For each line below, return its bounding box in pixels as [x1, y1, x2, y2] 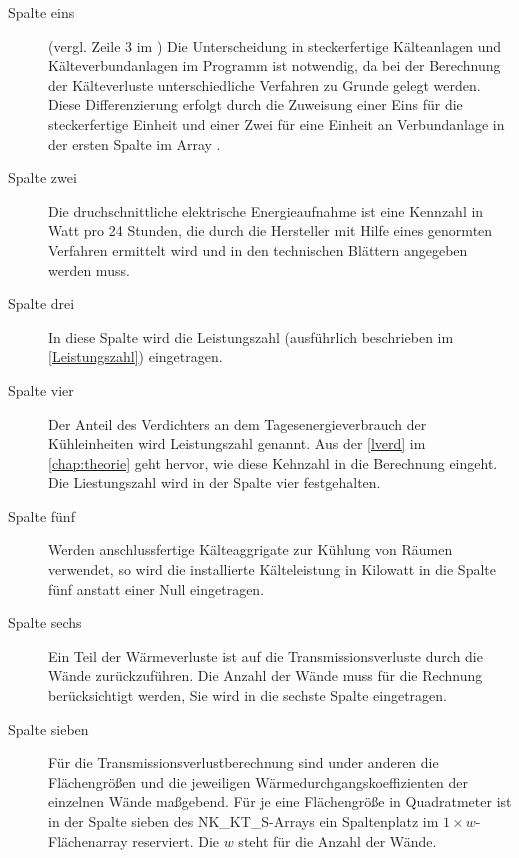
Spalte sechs [8, 612, 82, 633]
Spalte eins [8, 2, 75, 22]
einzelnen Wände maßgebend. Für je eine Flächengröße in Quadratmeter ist [48, 791, 512, 812]
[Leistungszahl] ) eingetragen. [48, 346, 223, 367]
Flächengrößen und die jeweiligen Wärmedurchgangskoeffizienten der [48, 771, 469, 792]
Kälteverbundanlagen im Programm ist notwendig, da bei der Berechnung [48, 55, 501, 76]
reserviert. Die [132, 830, 219, 851]
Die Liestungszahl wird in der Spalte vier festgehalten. [48, 472, 381, 493]
